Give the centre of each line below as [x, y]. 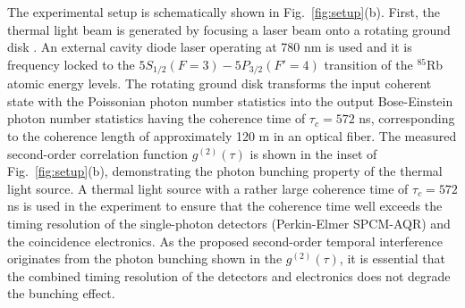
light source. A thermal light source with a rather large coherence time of [208, 188]
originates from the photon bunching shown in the [145, 258]
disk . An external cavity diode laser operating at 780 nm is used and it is [210, 47]
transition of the [368, 64]
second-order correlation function [98, 153]
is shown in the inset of [313, 153]
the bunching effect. [61, 293]
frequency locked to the [71, 64]
